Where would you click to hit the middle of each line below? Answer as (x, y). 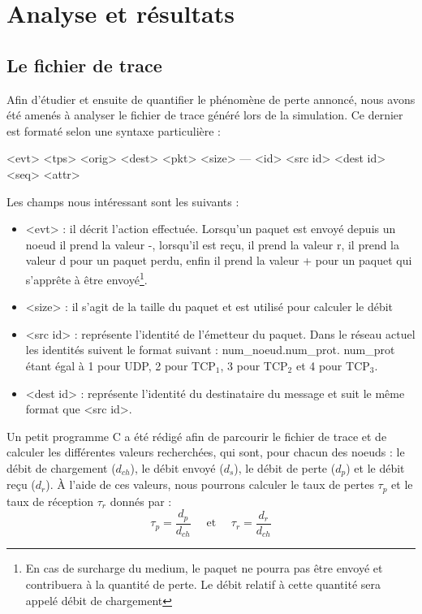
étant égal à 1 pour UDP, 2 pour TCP (121, 365)
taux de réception (50, 501)
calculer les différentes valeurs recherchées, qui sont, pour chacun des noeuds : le (206, 452)
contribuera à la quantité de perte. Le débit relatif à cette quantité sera (203, 584)
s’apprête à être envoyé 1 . (86, 278)
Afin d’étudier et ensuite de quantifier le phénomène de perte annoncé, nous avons (211, 99)
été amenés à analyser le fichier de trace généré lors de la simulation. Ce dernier (205, 115)
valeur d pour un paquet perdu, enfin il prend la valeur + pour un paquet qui (219, 260)
